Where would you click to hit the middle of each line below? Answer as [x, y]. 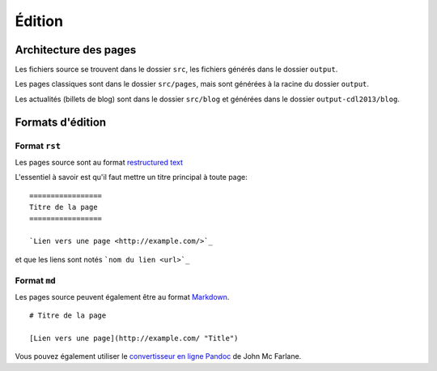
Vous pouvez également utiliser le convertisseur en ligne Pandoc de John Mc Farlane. [158, 356]
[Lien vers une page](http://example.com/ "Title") [134, 339]
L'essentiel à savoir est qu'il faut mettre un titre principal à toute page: [131, 177]
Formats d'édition [61, 122]
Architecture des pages [76, 50]
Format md [35, 280]
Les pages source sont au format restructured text [99, 162]
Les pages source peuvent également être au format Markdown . [122, 296]
